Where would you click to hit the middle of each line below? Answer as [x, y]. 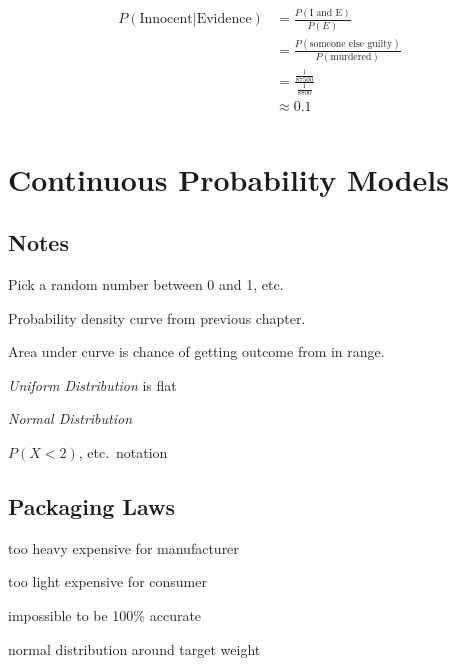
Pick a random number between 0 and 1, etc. [146, 284]
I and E [326, 12]
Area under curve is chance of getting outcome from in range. [196, 351]
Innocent [166, 19]
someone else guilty [351, 43]
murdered [351, 57]
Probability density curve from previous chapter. [157, 317]
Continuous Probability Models [228, 178]
